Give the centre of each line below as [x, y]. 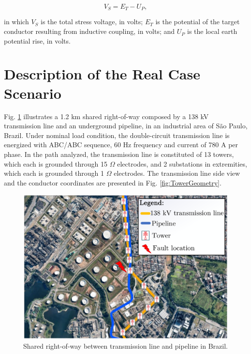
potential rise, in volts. [37, 40]
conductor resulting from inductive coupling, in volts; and [89, 31]
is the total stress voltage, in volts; [92, 22]
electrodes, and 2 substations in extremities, [182, 163]
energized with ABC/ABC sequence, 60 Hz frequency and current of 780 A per [121, 145]
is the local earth [212, 31]
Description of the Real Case [102, 74]
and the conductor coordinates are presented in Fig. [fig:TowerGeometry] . [113, 182]
